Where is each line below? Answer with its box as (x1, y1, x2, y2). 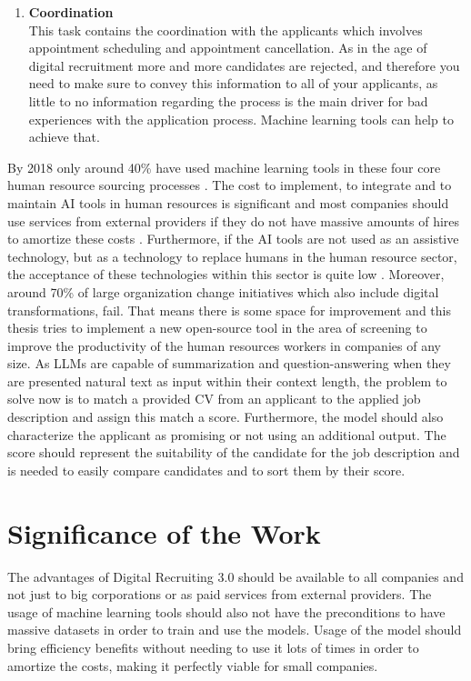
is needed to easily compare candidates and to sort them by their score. (7, 460, 406, 479)
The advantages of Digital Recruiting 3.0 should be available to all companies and (7, 566, 464, 586)
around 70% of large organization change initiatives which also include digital (7, 282, 439, 301)
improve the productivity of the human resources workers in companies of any (7, 335, 441, 355)
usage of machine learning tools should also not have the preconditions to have (7, 602, 446, 621)
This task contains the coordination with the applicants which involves (28, 20, 423, 39)
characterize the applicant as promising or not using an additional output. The (7, 425, 446, 444)
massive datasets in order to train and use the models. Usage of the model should (7, 620, 462, 639)
